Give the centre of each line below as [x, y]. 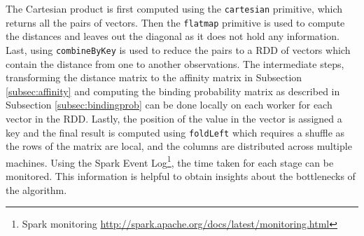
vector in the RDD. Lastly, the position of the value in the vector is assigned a [174, 118]
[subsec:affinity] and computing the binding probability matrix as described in [173, 91]
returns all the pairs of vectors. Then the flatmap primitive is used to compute [175, 22]
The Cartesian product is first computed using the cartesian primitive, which [174, 8]
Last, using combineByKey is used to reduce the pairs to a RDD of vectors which [178, 49]
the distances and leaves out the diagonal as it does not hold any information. [173, 36]
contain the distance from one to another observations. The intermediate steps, [175, 63]
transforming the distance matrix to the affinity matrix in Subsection [154, 77]
